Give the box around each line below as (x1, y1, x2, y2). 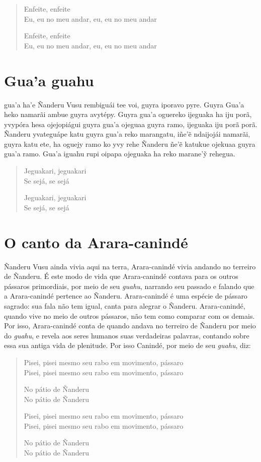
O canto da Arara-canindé (4, 232, 188, 252)
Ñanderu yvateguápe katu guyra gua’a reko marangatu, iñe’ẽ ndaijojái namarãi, (4, 129, 250, 139)
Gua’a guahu (4, 70, 94, 90)
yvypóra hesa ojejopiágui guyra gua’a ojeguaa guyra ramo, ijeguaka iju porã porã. (4, 119, 257, 129)
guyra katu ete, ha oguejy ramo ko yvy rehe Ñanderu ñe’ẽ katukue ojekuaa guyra (4, 138, 255, 149)
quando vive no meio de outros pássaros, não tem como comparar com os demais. (4, 310, 255, 321)
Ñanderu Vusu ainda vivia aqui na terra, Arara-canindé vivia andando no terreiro (4, 261, 256, 271)
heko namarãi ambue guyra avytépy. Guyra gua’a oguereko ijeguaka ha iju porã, (4, 109, 252, 120)
